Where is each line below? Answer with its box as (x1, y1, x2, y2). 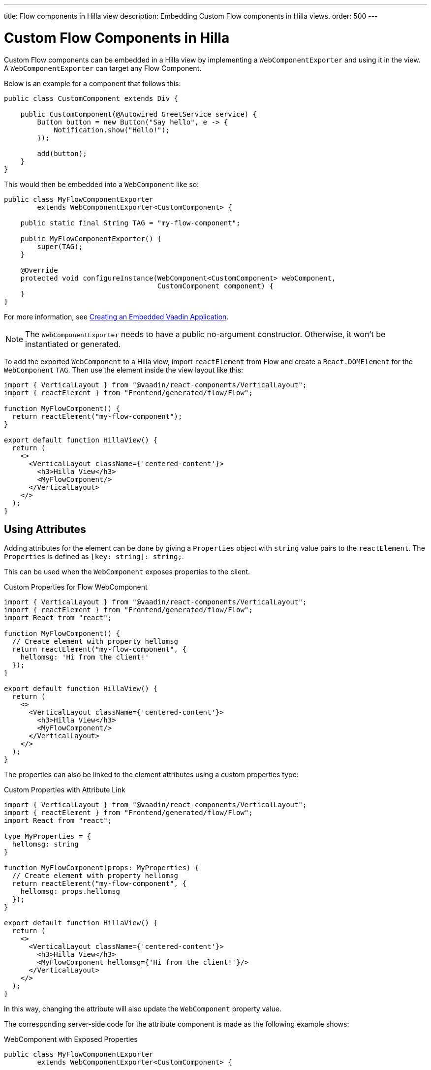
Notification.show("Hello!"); (54, 126, 170, 134)
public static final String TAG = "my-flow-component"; (20, 219, 241, 227)
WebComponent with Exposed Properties (4, 1035, 138, 1044)
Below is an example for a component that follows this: (4, 79, 181, 88)
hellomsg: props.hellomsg (20, 887, 121, 896)
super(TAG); (37, 242, 83, 251)
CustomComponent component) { (157, 282, 274, 290)
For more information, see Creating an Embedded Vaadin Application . (4, 312, 229, 321)
